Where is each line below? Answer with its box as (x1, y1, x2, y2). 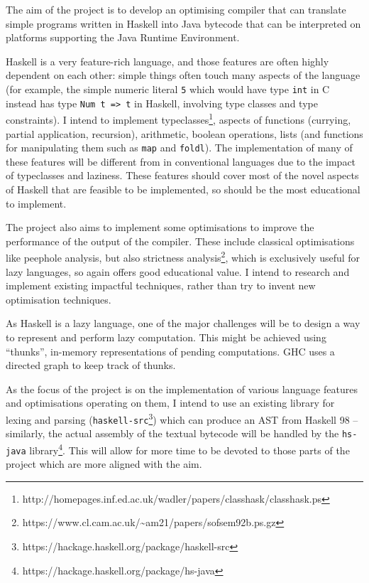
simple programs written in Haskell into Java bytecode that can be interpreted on (6, 16, 361, 31)
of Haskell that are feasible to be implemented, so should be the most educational (6, 181, 360, 196)
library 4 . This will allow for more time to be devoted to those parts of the (29, 440, 350, 457)
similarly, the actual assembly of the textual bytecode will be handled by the (6, 426, 339, 441)
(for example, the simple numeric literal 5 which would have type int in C (6, 81, 330, 96)
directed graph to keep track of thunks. (6, 358, 176, 373)
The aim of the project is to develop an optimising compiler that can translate (6, 2, 346, 16)
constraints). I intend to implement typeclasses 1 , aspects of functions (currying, (6, 110, 351, 127)
